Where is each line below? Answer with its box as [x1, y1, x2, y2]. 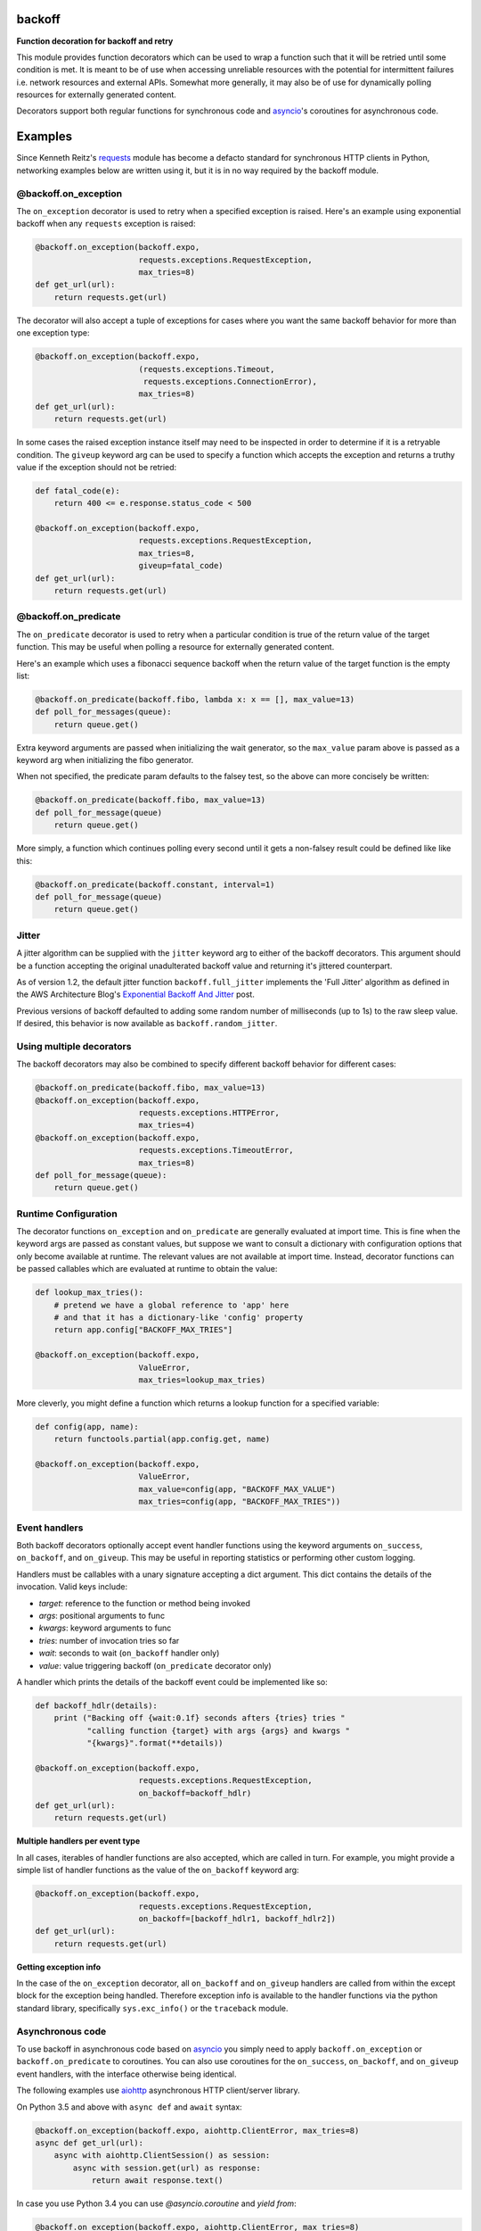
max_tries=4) [138, 1120, 196, 1131]
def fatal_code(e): [35, 485, 120, 495]
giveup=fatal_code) [138, 560, 224, 571]
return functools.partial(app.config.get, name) [53, 1434, 271, 1445]
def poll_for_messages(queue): [35, 707, 173, 717]
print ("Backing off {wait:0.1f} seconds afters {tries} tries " [53, 1713, 346, 1723]
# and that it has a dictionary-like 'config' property [53, 1312, 304, 1323]
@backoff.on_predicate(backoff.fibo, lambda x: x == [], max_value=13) [35, 694, 355, 704]
